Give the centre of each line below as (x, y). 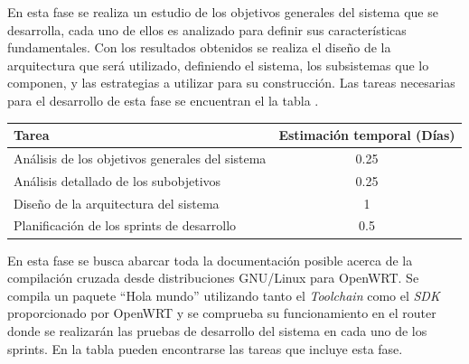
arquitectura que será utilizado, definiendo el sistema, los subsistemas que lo (218, 65)
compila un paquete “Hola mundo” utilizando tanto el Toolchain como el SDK (224, 295)
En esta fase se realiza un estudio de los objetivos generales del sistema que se (223, 12)
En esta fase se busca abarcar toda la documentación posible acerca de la (210, 260)
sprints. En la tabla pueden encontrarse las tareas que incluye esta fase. (205, 348)
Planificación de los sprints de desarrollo (125, 225)
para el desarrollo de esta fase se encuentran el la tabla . (163, 100)
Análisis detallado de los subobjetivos (117, 180)
